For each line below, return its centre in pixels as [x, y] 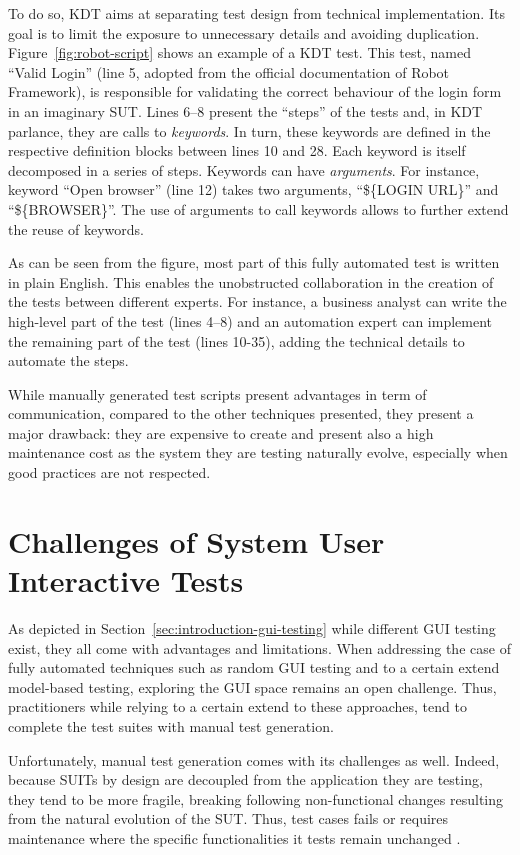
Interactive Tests [126, 580]
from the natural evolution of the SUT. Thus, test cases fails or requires [228, 818]
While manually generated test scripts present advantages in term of [217, 393]
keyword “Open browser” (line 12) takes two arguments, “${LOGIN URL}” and [253, 189]
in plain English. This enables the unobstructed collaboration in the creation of [251, 281]
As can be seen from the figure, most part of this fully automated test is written [254, 262]
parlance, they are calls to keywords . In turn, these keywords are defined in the [249, 130]
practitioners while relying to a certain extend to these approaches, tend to [237, 706]
